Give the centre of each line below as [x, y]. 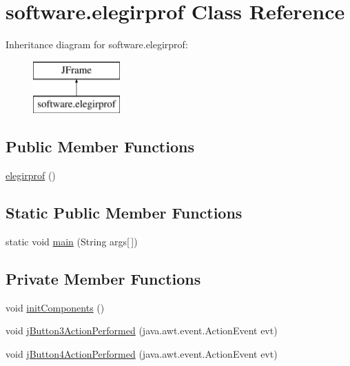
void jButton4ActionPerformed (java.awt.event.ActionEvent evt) [142, 353]
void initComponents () [55, 307]
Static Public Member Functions [124, 213]
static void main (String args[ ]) [72, 241]
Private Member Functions [103, 278]
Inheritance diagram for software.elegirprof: [97, 44]
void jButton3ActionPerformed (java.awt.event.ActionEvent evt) [142, 331]
